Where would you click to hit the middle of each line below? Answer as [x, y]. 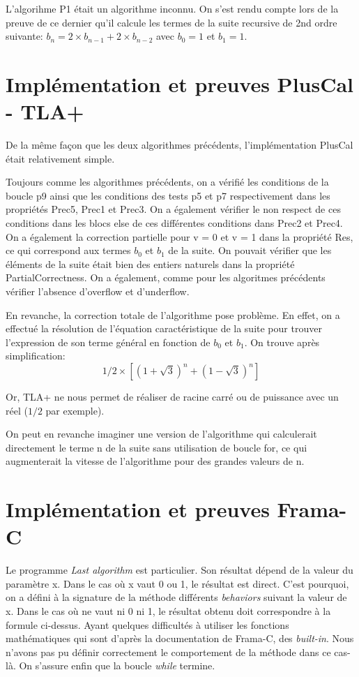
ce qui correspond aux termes [68, 250]
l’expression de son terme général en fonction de [108, 342]
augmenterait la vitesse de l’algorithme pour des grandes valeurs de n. [155, 461]
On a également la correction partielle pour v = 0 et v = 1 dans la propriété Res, [179, 236]
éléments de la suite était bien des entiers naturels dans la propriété [150, 263]
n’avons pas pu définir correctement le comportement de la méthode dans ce [168, 652]
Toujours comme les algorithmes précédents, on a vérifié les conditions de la [167, 182]
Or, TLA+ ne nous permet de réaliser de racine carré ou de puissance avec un [172, 396]
